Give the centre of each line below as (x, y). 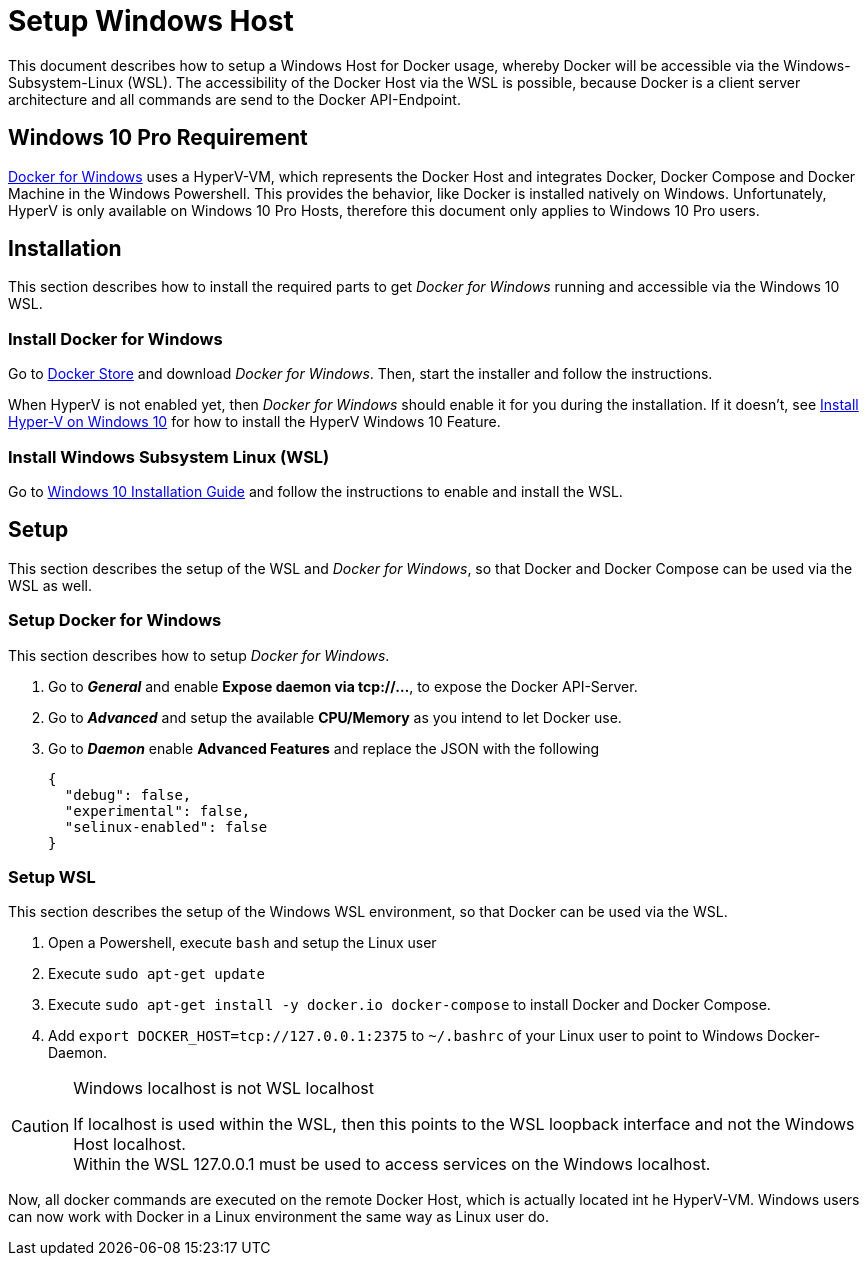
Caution (40, 1126)
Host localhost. (129, 1144)
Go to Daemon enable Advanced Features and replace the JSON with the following (324, 748)
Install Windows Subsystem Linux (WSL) (169, 456)
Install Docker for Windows (115, 338)
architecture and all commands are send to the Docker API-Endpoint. (234, 99)
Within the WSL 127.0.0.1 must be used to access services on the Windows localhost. (392, 1164)
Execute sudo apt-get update (156, 974)
